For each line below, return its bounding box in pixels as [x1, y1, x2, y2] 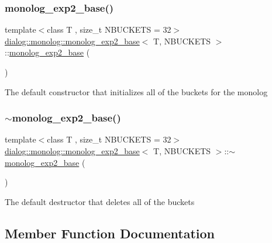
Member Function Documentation [5, 224, 215, 242]
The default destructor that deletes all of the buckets [5, 195, 195, 207]
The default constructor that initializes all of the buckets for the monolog [5, 85, 268, 98]
